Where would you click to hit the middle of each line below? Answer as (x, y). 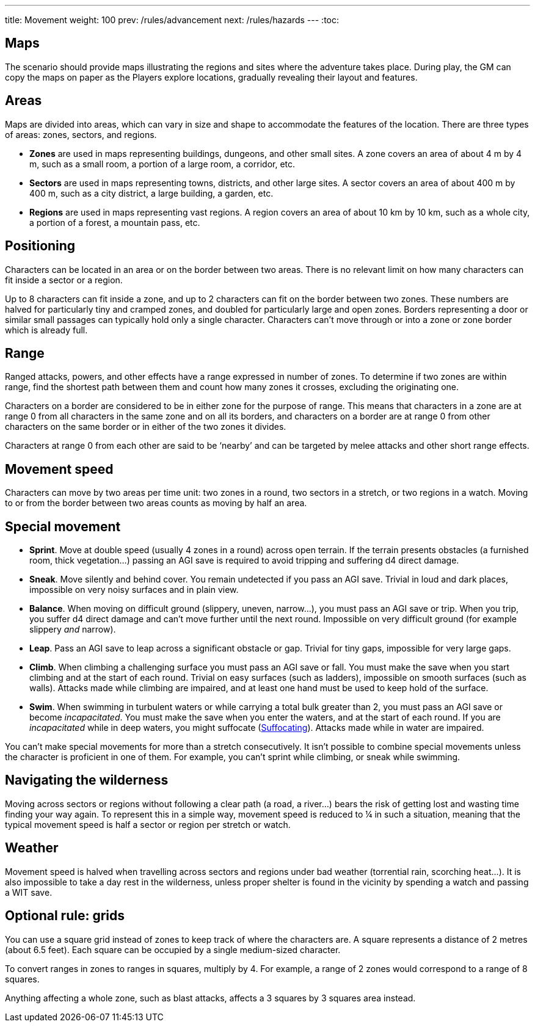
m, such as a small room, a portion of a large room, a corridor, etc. (162, 164)
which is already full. (46, 330)
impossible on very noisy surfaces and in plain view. (134, 590)
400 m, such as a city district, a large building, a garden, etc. (151, 193)
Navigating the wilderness (87, 780)
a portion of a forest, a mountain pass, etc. (115, 222)
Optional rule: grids (65, 916)
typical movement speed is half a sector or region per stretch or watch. (148, 824)
